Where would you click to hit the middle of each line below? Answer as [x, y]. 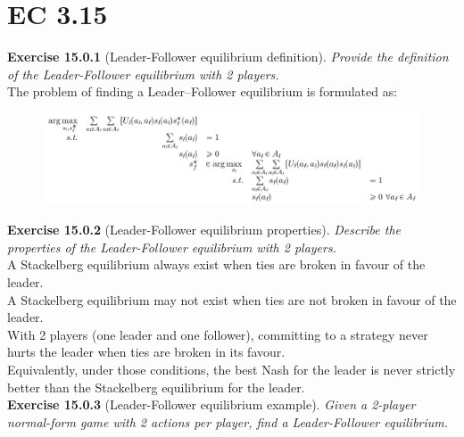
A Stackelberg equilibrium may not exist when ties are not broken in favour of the [232, 299]
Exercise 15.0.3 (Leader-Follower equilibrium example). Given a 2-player [211, 404]
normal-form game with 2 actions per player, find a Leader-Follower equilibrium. [228, 421]
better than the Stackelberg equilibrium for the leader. [156, 387]
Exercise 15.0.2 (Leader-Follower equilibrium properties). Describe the [204, 230]
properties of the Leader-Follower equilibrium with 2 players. [172, 247]
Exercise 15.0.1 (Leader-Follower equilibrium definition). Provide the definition [228, 57]
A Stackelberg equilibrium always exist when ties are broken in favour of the [216, 264]
